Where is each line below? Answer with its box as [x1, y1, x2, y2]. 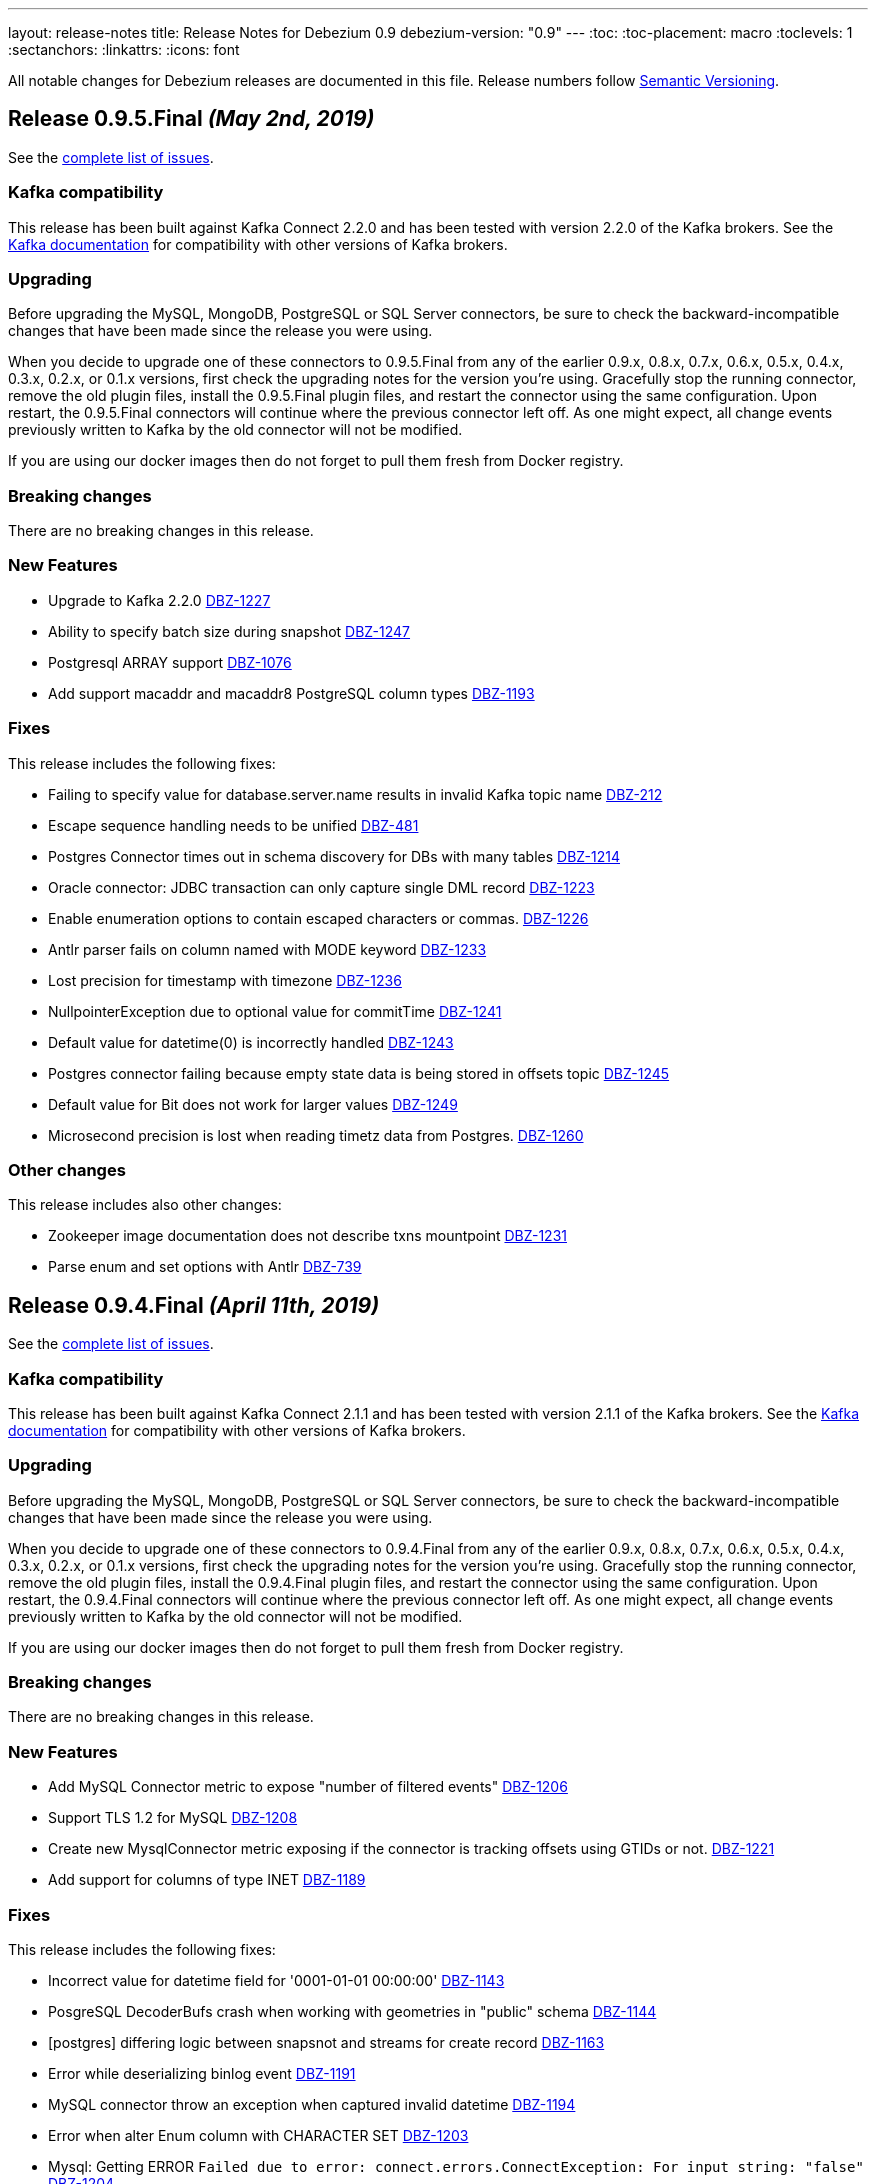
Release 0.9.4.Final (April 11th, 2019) [8, 1292, 380, 1318]
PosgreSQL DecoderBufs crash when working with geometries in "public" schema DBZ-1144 [48, 2002, 657, 2020]
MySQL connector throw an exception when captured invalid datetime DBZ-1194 [48, 2095, 576, 2113]
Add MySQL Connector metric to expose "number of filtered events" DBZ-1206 [48, 1778, 568, 1796]
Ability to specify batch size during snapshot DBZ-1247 [48, 622, 411, 640]
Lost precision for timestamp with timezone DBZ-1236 [48, 971, 402, 989]
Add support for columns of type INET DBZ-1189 [48, 1871, 366, 1889]
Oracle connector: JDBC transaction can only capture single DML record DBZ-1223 [48, 878, 595, 896]
